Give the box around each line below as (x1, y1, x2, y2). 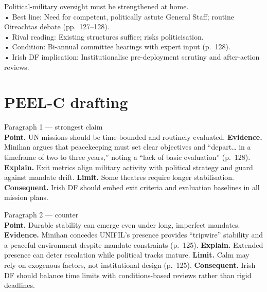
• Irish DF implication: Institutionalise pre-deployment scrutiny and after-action (4, 51, 260, 62)
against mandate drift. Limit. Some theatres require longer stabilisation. (4, 172, 234, 182)
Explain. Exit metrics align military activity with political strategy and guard (4, 161, 253, 172)
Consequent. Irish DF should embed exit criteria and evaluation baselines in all (4, 181, 260, 192)
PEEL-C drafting (4, 92, 128, 113)
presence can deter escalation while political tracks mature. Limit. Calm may (4, 249, 250, 260)
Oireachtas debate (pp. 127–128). (4, 21, 110, 32)
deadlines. (4, 280, 35, 290)
